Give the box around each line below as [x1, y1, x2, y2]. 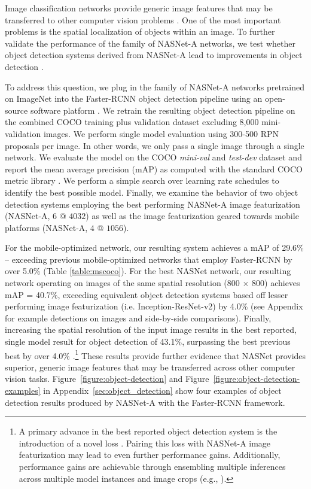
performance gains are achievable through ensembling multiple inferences [19, 460, 286, 473]
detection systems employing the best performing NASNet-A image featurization [5, 198, 300, 210]
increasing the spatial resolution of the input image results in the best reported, [5, 323, 297, 336]
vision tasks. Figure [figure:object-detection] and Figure [5, 372, 209, 385]
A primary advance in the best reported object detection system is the [19, 425, 278, 438]
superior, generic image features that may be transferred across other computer [5, 360, 295, 373]
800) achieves [252, 277, 300, 289]
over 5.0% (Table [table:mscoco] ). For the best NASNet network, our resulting [5, 265, 291, 277]
